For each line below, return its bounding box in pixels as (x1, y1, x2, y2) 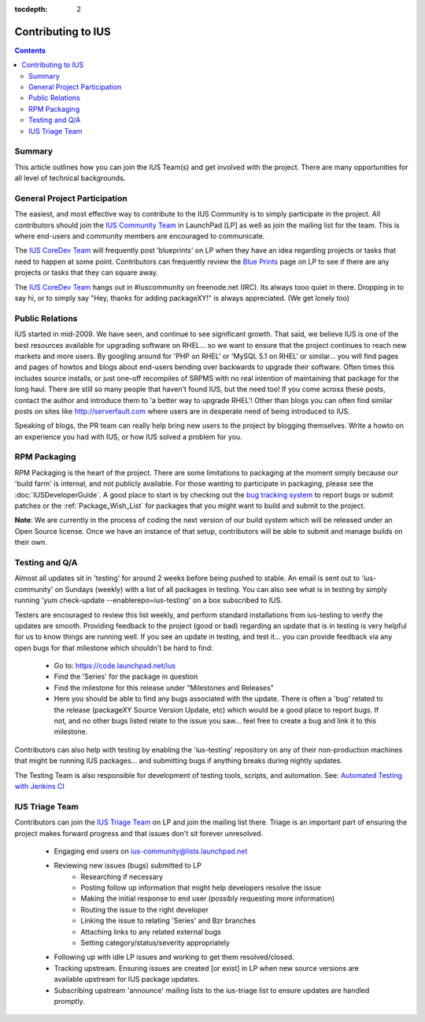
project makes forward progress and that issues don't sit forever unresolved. (14, 828, 264, 838)
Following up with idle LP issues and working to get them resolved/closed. (54, 953, 294, 962)
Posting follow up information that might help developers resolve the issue (80, 883, 322, 893)
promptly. (54, 996, 86, 1005)
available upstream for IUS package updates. (54, 975, 200, 984)
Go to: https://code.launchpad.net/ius (54, 661, 176, 671)
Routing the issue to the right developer (80, 905, 209, 914)
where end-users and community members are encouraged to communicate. (14, 231, 265, 241)
